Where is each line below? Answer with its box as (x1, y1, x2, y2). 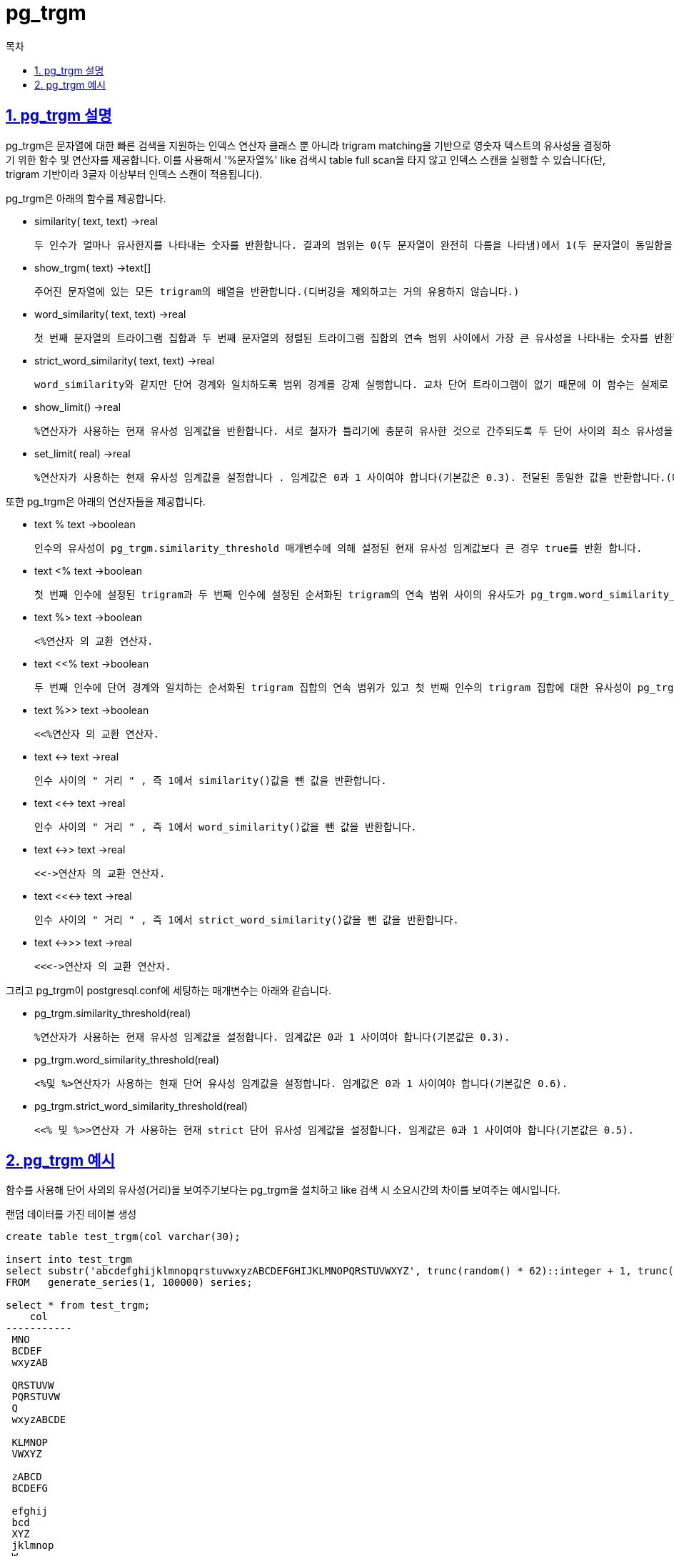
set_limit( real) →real (34, 447, 131, 460)
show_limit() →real (34, 400, 121, 413)
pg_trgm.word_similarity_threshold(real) (34, 1053, 220, 1066)
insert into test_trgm (6, 1254, 133, 1266)
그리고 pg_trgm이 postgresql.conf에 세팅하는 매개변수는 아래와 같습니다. (6, 983, 331, 996)
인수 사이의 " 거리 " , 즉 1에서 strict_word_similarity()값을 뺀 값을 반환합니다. (34, 913, 459, 926)
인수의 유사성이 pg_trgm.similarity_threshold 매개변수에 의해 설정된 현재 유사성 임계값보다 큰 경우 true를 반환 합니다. (34, 542, 643, 554)
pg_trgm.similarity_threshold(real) (34, 1006, 191, 1019)
